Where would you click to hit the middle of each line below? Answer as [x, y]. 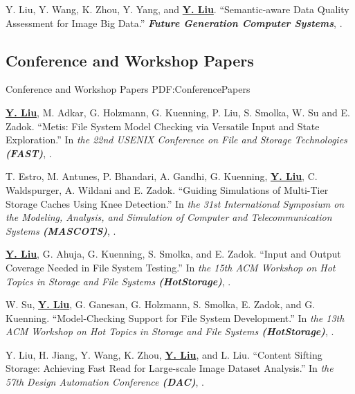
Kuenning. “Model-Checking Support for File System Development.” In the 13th [175, 317]
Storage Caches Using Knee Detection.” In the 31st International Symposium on [175, 203]
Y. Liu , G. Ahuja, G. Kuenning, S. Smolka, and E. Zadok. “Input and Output [173, 254]
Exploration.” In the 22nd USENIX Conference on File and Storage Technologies [176, 140]
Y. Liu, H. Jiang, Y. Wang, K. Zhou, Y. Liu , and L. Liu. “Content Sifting [164, 354]
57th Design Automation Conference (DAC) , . [105, 382]
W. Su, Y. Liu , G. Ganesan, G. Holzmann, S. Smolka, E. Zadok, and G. [161, 304]
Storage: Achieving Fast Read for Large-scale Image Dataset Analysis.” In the [170, 368]
